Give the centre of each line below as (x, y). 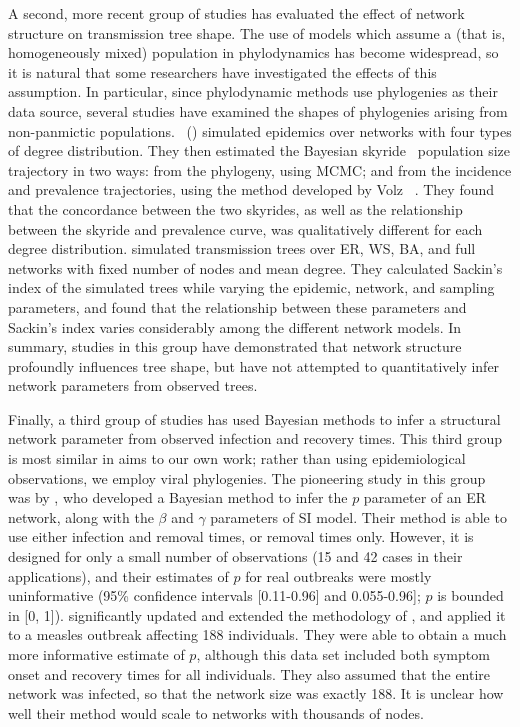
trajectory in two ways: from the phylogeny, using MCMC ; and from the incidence (260, 169)
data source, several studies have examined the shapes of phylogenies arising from (258, 110)
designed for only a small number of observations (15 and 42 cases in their (235, 556)
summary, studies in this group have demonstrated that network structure (235, 346)
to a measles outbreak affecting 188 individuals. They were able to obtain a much (257, 634)
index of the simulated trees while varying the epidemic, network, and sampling (251, 287)
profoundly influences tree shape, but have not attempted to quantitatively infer (254, 365)
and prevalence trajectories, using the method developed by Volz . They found (251, 189)
